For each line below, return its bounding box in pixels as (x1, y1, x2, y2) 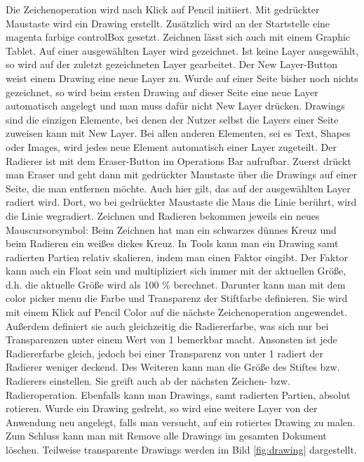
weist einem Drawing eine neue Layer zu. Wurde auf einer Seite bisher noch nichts (6, 70, 358, 85)
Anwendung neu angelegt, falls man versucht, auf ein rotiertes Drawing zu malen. (6, 414, 356, 429)
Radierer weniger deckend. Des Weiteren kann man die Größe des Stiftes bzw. (6, 359, 340, 374)
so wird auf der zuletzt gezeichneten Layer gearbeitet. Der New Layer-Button (6, 57, 338, 72)
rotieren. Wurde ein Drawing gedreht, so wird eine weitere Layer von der (6, 401, 318, 416)
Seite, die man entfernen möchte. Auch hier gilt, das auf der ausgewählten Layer (6, 180, 351, 195)
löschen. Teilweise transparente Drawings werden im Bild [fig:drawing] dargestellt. (6, 442, 357, 456)
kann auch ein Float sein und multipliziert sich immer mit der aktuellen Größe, (6, 263, 346, 278)
